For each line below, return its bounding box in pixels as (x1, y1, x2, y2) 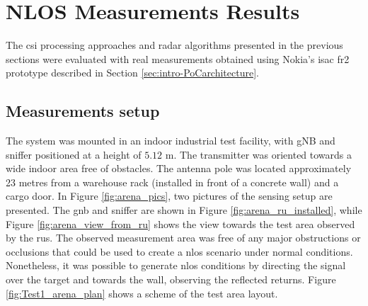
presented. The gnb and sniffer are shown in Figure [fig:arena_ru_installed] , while (6, 203, 362, 217)
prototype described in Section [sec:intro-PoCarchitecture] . (6, 65, 259, 80)
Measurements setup (6, 100, 160, 122)
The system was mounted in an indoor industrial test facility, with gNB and (6, 133, 335, 148)
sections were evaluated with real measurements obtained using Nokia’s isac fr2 (6, 51, 350, 66)
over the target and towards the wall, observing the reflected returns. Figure (6, 272, 336, 287)
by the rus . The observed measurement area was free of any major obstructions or (6, 230, 361, 245)
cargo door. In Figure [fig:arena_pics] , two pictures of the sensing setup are (6, 188, 333, 203)
